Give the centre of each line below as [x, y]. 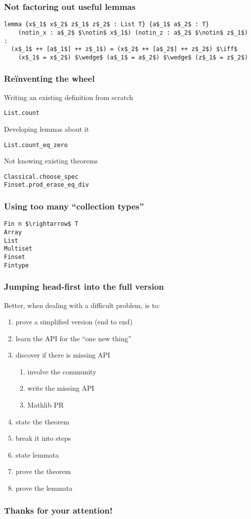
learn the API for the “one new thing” [73, 338]
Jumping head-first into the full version [84, 286]
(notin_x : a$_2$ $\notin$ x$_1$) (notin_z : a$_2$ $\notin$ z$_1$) [133, 32]
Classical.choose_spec [41, 177]
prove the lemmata [44, 488]
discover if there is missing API [63, 355]
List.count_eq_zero [36, 145]
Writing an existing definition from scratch [69, 97]
